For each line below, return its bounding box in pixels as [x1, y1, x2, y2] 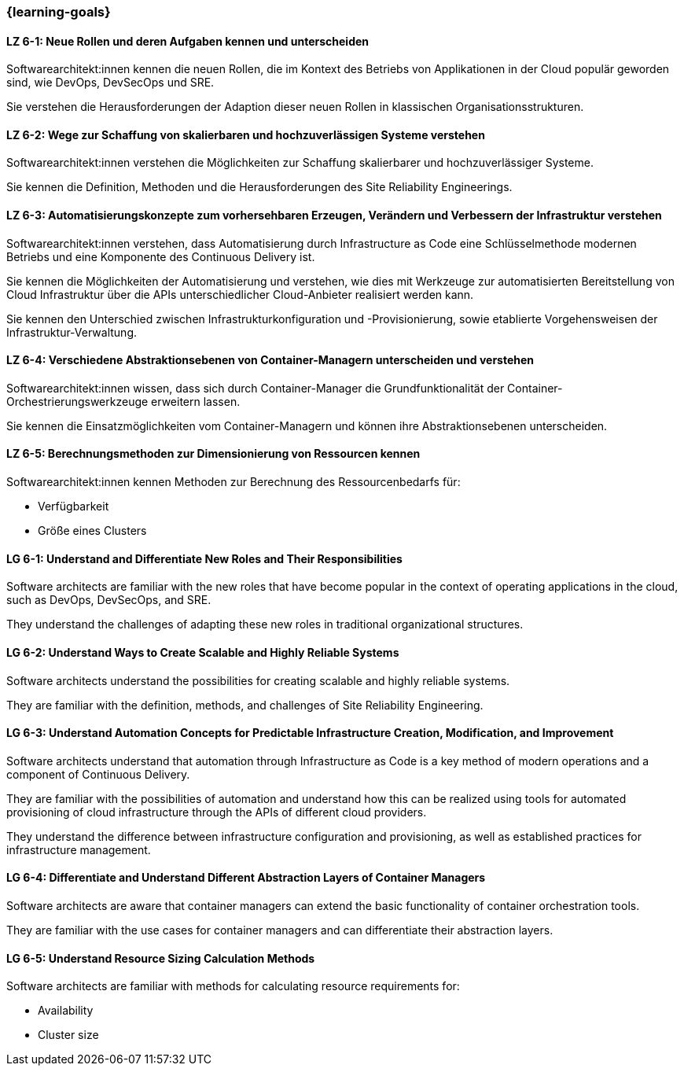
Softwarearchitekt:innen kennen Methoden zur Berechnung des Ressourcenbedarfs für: [6, 475, 461, 489]
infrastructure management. [6, 842, 151, 856]
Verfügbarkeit [38, 499, 109, 514]
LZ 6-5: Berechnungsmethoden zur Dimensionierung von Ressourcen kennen [6, 447, 421, 461]
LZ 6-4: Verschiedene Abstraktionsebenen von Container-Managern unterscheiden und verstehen [6, 353, 535, 367]
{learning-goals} [6, 4, 111, 20]
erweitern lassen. [151, 394, 241, 408]
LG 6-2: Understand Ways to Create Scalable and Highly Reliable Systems [6, 645, 399, 659]
